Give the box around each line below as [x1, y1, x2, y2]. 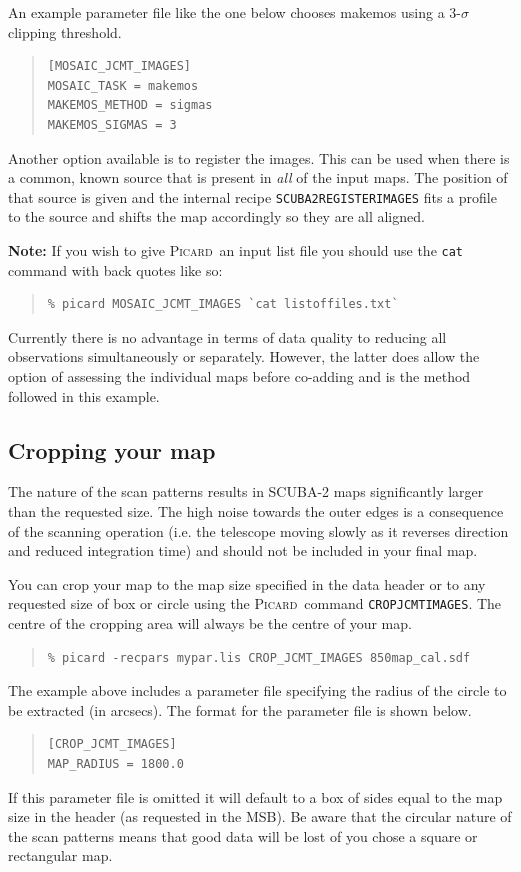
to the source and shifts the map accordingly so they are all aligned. [8, 206, 425, 227]
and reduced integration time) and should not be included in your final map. [8, 540, 478, 561]
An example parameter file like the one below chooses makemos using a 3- [8, 2, 461, 22]
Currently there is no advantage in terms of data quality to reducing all [8, 326, 447, 347]
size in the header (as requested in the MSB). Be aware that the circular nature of [8, 806, 512, 827]
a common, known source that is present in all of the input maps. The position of [8, 167, 508, 188]
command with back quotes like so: [8, 259, 223, 280]
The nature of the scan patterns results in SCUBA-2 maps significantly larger [8, 481, 484, 502]
